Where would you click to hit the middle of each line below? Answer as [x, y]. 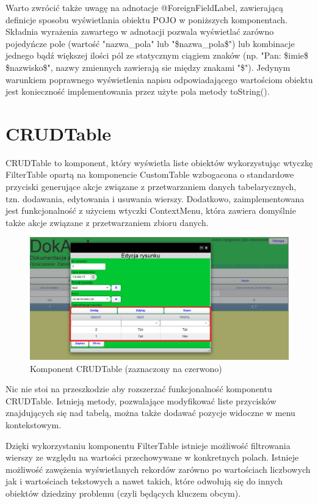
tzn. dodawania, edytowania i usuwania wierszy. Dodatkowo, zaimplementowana [155, 198]
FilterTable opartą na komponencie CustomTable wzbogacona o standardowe [150, 174]
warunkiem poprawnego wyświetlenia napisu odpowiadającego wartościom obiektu [159, 79]
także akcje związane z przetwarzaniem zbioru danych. [107, 222]
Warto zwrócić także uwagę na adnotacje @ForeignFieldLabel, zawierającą [144, 7]
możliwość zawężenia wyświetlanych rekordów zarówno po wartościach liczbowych [158, 469]
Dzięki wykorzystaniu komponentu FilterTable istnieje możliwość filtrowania [148, 445]
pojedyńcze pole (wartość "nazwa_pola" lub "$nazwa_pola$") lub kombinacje [150, 43]
